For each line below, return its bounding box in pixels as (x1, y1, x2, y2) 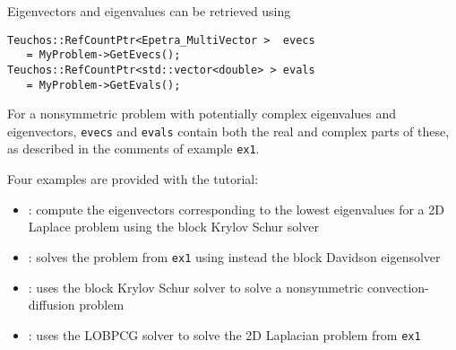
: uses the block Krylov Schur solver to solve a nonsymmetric (28, 277, 364, 296)
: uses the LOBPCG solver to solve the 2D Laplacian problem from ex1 (28, 325, 421, 344)
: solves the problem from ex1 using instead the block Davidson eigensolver (28, 247, 441, 266)
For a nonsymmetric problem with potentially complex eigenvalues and (7, 104, 397, 123)
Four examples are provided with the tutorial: (7, 170, 259, 188)
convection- (366, 277, 429, 296)
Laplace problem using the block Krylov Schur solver (28, 217, 319, 236)
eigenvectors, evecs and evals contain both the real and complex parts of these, (7, 121, 450, 140)
